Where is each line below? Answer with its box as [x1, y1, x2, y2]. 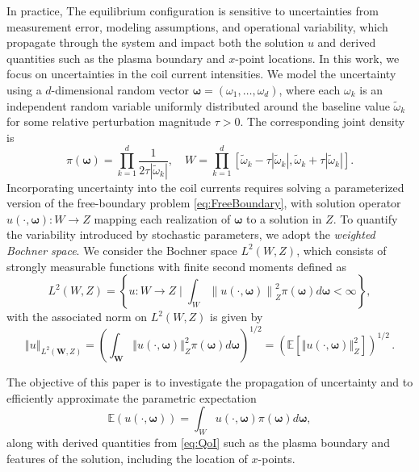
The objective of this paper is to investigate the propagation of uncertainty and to [6, 374, 413, 391]
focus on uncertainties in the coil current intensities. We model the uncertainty [6, 65, 396, 82]
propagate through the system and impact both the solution [6, 34, 304, 51]
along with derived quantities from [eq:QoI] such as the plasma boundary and [6, 434, 390, 451]
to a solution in [246, 210, 322, 227]
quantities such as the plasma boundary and [6, 49, 225, 66]
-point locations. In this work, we [235, 49, 400, 66]
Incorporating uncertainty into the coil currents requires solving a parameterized [6, 178, 404, 195]
